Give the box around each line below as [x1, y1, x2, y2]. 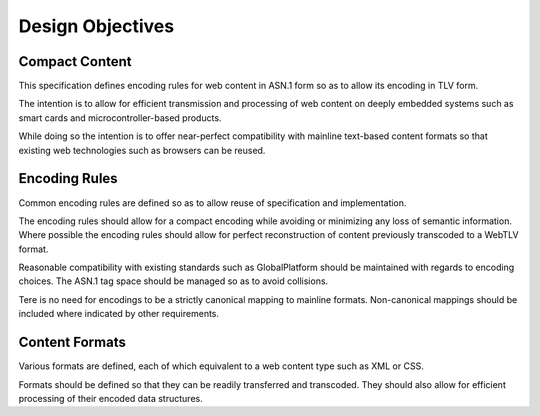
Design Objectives [18, 15, 175, 37]
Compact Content [18, 53, 132, 70]
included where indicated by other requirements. [18, 308, 220, 320]
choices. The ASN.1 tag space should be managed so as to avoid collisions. [18, 275, 329, 287]
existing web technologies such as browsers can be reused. [18, 144, 266, 156]
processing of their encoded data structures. [18, 392, 204, 404]
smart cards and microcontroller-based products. [18, 111, 222, 124]
